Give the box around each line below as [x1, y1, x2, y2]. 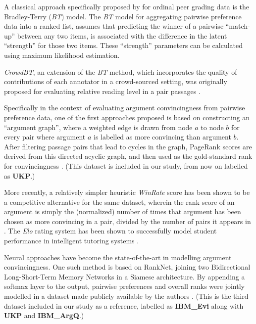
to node [201, 122, 224, 132]
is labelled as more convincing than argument [94, 132, 231, 142]
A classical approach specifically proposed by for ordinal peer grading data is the [4, 1, 249, 11]
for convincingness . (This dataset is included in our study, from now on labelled [4, 160, 248, 171]
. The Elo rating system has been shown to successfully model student [4, 226, 217, 236]
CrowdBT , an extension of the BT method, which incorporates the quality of [4, 66, 237, 77]
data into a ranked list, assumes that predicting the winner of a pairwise [4, 21, 224, 31]
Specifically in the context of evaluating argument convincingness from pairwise [4, 102, 245, 113]
